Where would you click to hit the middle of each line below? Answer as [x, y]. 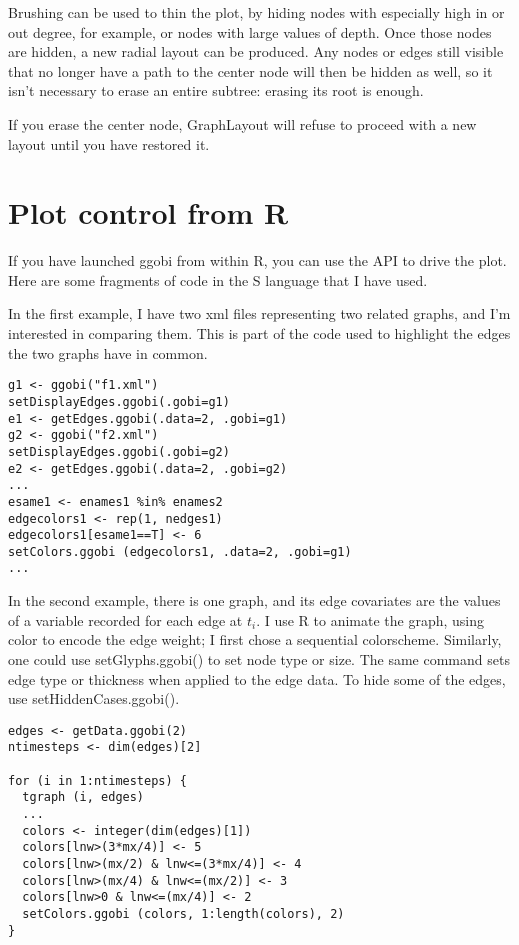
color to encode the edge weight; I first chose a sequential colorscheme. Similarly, [255, 639]
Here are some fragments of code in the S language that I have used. [218, 279]
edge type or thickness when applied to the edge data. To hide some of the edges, [257, 678]
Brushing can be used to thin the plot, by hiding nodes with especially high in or [256, 12]
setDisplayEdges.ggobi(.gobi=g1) [119, 401]
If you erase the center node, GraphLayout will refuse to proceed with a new [242, 123]
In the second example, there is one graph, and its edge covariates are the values [254, 600]
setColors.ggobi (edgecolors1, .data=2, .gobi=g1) [180, 551]
